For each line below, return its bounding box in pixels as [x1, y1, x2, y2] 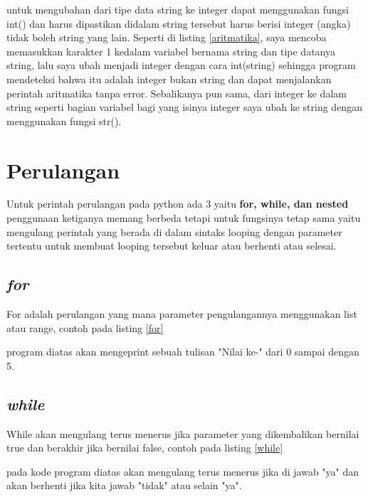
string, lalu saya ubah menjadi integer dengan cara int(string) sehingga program [6, 58, 356, 73]
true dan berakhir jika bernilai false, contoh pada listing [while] [6, 440, 283, 455]
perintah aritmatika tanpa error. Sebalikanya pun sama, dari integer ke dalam [6, 85, 347, 100]
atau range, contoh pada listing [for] [6, 320, 164, 335]
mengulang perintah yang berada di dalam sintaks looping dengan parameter [6, 224, 342, 239]
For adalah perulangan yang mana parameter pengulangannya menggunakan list [6, 306, 357, 321]
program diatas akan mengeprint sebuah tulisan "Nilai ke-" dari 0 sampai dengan [6, 344, 359, 359]
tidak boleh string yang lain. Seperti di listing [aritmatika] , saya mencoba [6, 30, 327, 45]
